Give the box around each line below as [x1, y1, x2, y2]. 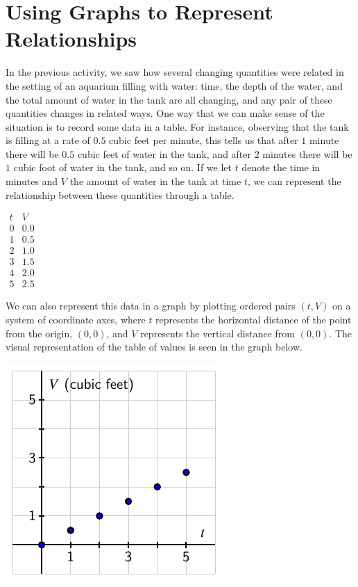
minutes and [6, 174, 58, 188]
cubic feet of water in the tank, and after [77, 146, 252, 161]
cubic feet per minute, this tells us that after [109, 133, 298, 147]
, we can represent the [247, 174, 341, 188]
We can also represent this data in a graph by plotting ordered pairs [6, 298, 296, 313]
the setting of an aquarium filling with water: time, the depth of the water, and [6, 78, 343, 93]
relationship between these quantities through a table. [6, 187, 235, 202]
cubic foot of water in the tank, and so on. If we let [13, 160, 232, 175]
